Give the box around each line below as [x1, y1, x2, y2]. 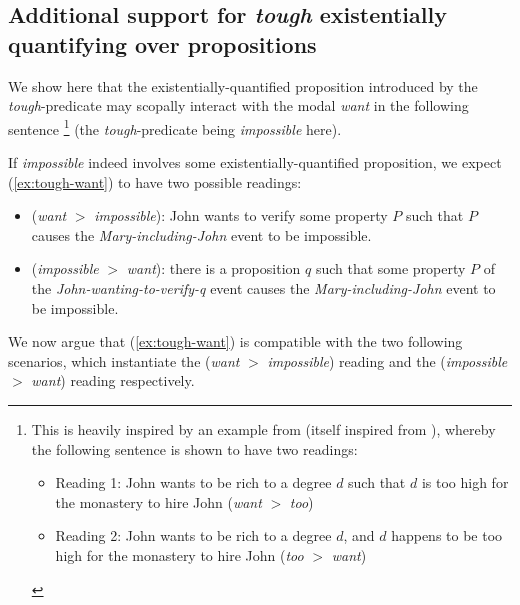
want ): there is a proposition [126, 258, 301, 279]
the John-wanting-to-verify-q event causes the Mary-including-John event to [31, 278, 496, 298]
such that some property [315, 258, 466, 279]
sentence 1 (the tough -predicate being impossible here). [8, 115, 342, 139]
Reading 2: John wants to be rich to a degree [55, 525, 332, 546]
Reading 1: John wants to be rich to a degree [55, 472, 332, 493]
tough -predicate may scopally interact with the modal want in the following [8, 95, 469, 116]
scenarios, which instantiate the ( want [8, 350, 240, 371]
